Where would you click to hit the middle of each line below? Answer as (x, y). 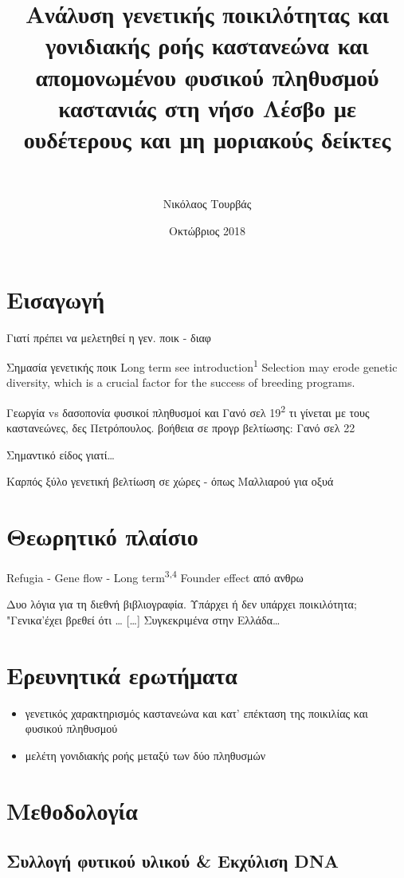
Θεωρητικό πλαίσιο (102, 536)
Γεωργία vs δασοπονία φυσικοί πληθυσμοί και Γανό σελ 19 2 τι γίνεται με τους (188, 411)
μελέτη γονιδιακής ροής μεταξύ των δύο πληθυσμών (145, 755)
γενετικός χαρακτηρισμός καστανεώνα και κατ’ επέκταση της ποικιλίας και (196, 713)
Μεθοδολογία (72, 810)
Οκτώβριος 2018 (207, 231)
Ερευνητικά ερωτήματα (122, 674)
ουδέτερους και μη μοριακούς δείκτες (207, 138)
